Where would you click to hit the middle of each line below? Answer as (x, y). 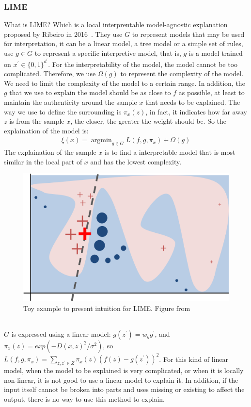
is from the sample (37, 121)
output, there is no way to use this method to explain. (84, 399)
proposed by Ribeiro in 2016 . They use (63, 34)
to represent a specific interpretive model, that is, (108, 53)
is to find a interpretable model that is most (170, 152)
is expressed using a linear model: (61, 334)
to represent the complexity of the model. (182, 73)
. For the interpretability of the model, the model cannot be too (143, 64)
